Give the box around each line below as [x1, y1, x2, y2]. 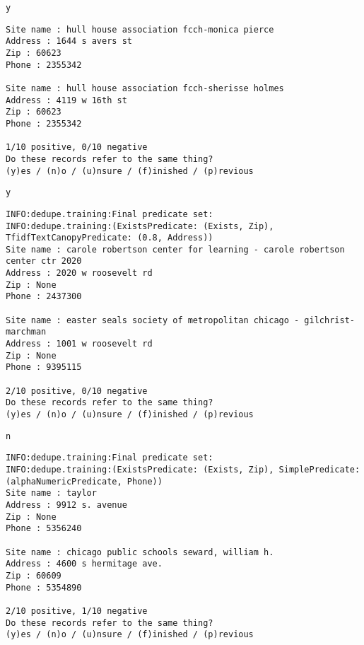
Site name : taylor [6, 488, 97, 499]
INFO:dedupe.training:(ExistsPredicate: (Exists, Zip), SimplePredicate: [6, 464, 360, 475]
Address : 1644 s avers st [6, 36, 132, 47]
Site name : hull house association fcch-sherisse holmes [6, 83, 284, 93]
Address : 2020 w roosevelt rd [6, 268, 153, 279]
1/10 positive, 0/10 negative [6, 142, 148, 153]
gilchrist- [304, 315, 355, 325]
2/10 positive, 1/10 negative [6, 605, 148, 616]
